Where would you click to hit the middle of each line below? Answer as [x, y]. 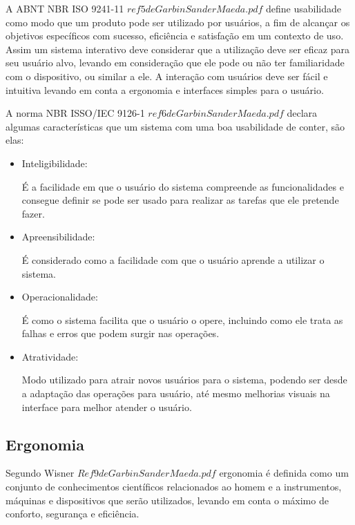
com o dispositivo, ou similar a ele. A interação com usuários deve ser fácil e [167, 76]
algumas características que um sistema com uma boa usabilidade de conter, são [175, 126]
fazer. [33, 213]
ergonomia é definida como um [284, 473]
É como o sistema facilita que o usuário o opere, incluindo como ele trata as [182, 319]
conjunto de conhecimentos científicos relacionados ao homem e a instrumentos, [174, 487]
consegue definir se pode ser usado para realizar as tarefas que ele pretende [180, 200]
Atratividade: [50, 356]
